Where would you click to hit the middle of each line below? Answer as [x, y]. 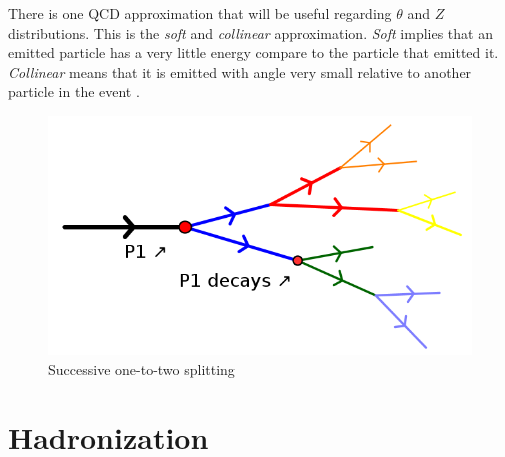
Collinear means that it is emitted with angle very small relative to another [240, 71]
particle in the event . [74, 91]
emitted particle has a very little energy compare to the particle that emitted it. [253, 52]
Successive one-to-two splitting [141, 368]
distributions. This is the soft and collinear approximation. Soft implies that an [250, 32]
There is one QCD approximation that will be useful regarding [200, 13]
